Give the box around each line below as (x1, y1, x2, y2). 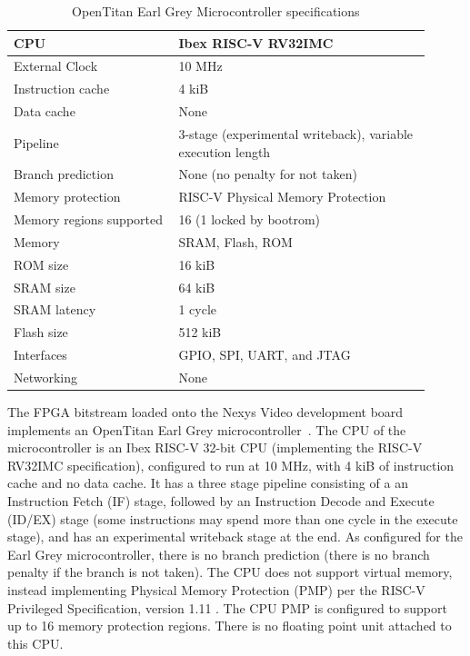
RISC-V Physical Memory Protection (178, 187, 386, 206)
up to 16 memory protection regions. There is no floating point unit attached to (7, 616, 452, 635)
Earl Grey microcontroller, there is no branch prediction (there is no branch (7, 544, 430, 563)
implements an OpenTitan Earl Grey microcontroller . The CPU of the (7, 420, 406, 439)
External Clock (14, 56, 98, 75)
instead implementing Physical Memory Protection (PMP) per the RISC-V (7, 581, 425, 600)
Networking (14, 368, 78, 386)
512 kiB (178, 323, 222, 342)
